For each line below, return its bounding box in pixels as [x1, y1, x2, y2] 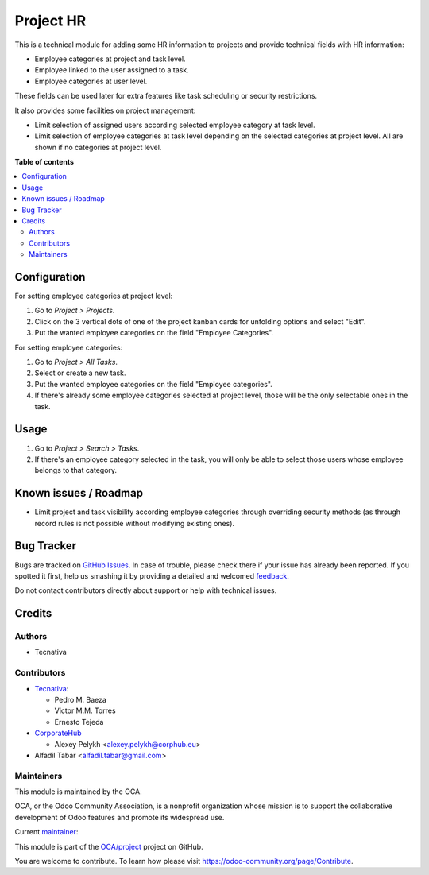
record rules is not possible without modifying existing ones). [34, 518, 234, 528]
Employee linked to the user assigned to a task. [34, 65, 190, 75]
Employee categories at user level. [34, 76, 148, 86]
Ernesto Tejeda [54, 717, 104, 726]
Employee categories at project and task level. [34, 54, 186, 64]
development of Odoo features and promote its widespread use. [14, 812, 225, 822]
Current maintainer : [14, 827, 79, 837]
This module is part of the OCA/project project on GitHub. [14, 842, 203, 851]
